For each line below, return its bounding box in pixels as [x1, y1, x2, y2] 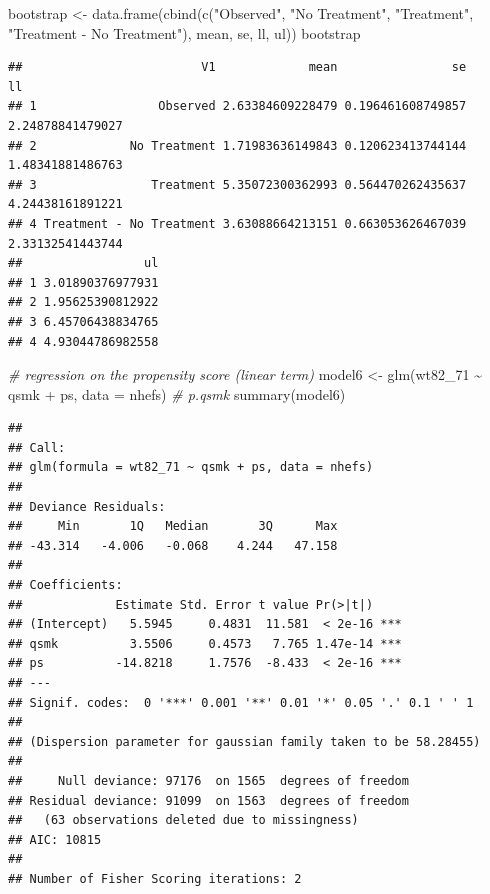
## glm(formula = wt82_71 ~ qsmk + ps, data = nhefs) [8, 460, 374, 475]
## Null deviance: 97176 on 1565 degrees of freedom [8, 773, 409, 788]
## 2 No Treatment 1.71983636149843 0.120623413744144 [8, 138, 467, 153]
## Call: [8, 440, 66, 455]
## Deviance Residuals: [8, 499, 166, 514]
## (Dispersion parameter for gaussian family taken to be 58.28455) [8, 734, 481, 749]
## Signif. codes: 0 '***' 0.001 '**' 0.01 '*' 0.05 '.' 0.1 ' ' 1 [8, 695, 474, 710]
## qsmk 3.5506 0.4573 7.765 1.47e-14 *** [8, 636, 402, 651]
